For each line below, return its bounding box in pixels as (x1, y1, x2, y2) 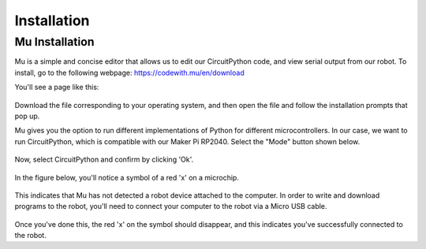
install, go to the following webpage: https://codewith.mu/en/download (14, 68, 245, 77)
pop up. (14, 111, 40, 121)
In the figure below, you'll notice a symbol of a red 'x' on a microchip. (14, 173, 240, 182)
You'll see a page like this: (14, 83, 99, 92)
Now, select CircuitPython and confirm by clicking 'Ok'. (14, 154, 194, 165)
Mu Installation (14, 35, 95, 49)
